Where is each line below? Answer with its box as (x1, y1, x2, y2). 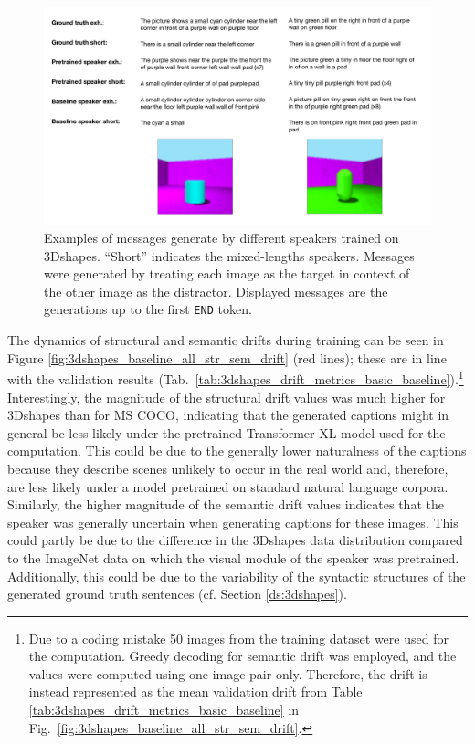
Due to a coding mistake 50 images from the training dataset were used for (28, 628, 449, 647)
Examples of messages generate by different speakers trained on (44, 228, 399, 247)
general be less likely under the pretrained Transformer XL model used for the (7, 423, 446, 442)
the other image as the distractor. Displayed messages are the (44, 281, 388, 300)
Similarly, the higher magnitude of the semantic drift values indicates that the (7, 495, 444, 514)
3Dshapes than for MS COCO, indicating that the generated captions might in (7, 405, 449, 424)
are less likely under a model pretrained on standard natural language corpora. (7, 477, 449, 496)
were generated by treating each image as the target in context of (44, 264, 410, 283)
